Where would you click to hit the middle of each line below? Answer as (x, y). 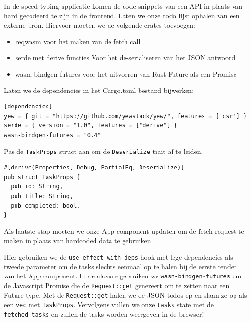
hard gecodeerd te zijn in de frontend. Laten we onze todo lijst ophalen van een (122, 15)
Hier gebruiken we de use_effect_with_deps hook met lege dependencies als (118, 256)
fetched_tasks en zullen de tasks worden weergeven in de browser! (104, 314)
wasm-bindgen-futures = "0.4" (53, 135)
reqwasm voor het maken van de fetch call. (79, 41)
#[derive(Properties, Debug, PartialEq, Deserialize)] (94, 168)
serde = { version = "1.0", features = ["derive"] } (91, 126)
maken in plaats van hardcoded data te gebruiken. (78, 240)
